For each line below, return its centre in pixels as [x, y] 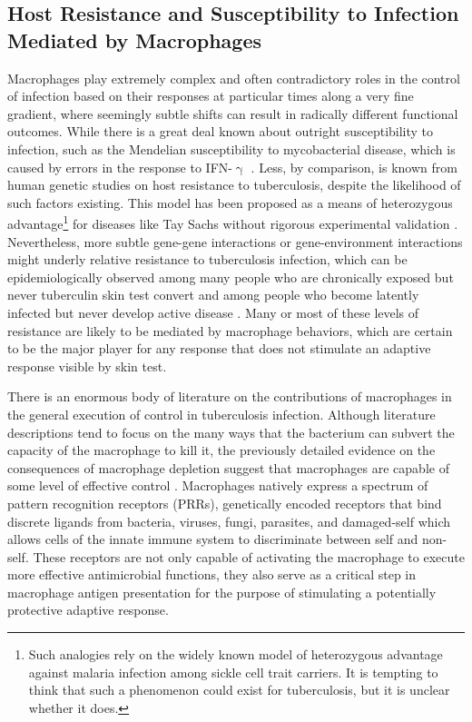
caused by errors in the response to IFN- [120, 167]
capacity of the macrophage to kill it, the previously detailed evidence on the [221, 450]
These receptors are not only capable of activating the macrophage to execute [249, 556]
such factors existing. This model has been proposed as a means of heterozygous [230, 202]
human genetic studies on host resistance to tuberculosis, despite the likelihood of [234, 185]
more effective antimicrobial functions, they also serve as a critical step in [212, 574]
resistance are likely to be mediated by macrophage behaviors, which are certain [230, 330]
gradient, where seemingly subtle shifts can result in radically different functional [233, 113]
